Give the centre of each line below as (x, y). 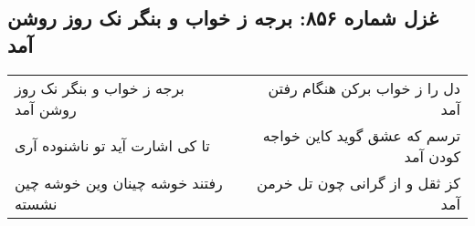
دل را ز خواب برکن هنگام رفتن (364, 87)
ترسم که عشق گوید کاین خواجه (361, 135)
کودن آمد (432, 156)
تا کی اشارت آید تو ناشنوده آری (112, 146)
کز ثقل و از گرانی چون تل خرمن (359, 182)
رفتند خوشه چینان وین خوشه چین (119, 182)
